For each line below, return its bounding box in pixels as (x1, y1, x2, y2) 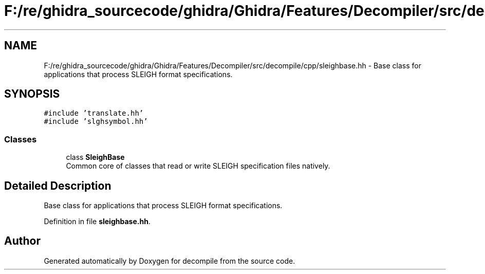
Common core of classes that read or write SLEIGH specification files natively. (66, 161, 330, 171)
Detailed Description (4, 179, 111, 192)
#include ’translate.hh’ (44, 109, 144, 118)
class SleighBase (66, 153, 125, 162)
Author (4, 234, 41, 248)
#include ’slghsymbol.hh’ (44, 117, 148, 126)
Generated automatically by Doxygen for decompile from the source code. (44, 256, 295, 265)
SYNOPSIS (4, 87, 60, 101)
